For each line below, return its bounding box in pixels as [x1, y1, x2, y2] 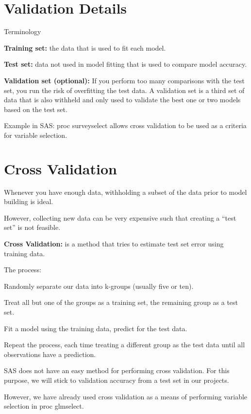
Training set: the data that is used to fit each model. [4, 42, 166, 53]
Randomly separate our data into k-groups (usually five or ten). [4, 281, 194, 291]
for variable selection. [4, 130, 67, 140]
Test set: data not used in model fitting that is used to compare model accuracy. [4, 59, 247, 69]
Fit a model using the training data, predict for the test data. [4, 323, 187, 333]
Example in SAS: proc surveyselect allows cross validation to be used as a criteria [4, 120, 247, 131]
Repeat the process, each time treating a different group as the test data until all [4, 339, 245, 350]
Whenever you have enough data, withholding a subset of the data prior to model [4, 187, 247, 197]
